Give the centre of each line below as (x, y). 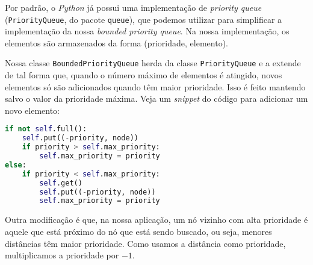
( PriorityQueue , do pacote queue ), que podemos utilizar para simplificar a (144, 19)
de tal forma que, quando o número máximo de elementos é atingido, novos (144, 75)
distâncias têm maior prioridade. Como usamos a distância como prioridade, (145, 243)
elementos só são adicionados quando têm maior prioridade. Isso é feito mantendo (155, 86)
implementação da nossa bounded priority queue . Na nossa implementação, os (147, 31)
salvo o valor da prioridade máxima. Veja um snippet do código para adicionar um (156, 98)
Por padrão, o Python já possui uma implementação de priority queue (133, 7)
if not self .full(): (46, 129)
